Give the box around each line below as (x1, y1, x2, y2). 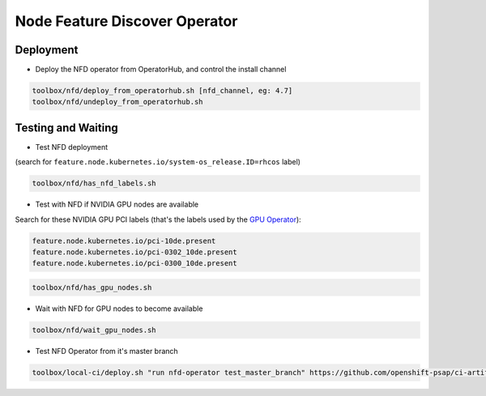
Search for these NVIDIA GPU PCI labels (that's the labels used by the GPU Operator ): (15, 215, 301, 224)
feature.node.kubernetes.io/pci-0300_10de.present (32, 259, 238, 268)
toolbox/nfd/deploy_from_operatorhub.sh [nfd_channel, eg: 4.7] (32, 86, 293, 96)
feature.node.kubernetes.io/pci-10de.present (32, 236, 216, 245)
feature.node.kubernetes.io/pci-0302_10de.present (32, 248, 238, 257)
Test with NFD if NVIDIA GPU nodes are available (35, 199, 198, 210)
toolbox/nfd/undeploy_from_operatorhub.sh (32, 97, 203, 107)
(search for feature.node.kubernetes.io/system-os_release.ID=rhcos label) (15, 157, 301, 167)
